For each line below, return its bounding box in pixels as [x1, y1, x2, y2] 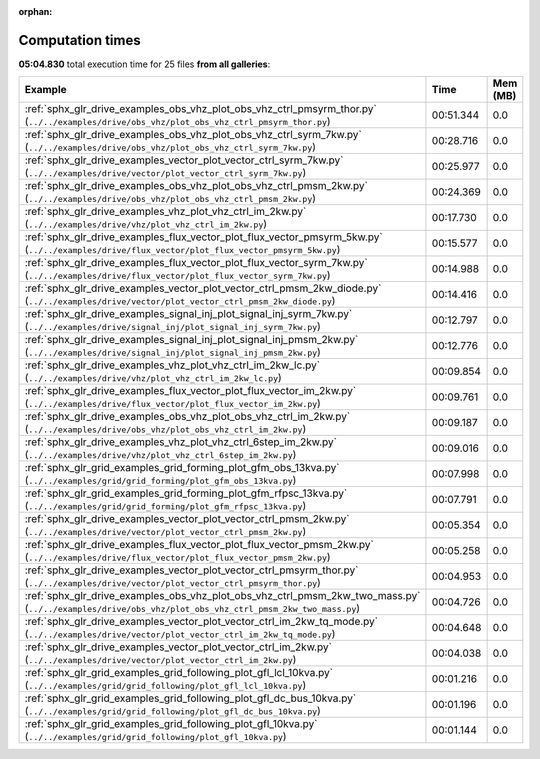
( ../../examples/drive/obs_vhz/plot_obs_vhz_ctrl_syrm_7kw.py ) [24, 140, 317, 154]
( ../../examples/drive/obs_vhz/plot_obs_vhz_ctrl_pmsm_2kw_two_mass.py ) [24, 601, 360, 615]
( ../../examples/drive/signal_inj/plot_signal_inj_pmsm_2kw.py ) [24, 345, 322, 359]
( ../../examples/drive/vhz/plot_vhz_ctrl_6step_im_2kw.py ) [24, 448, 297, 462]
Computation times [18, 31, 141, 49]
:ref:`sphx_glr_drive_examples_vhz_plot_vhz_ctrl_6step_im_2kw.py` [24, 435, 337, 449]
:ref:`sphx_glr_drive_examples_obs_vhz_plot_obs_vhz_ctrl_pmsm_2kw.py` [24, 179, 369, 193]
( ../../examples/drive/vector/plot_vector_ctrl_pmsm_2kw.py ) [24, 525, 307, 539]
